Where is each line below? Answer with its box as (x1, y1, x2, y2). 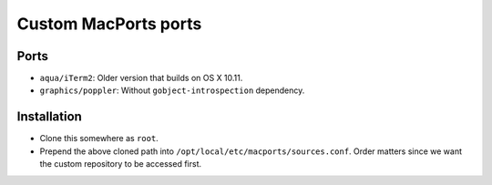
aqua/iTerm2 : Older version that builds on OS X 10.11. (39, 73, 243, 84)
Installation (16, 109, 82, 125)
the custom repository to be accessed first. (39, 159, 202, 170)
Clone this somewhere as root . (39, 133, 159, 144)
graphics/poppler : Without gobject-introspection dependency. (39, 85, 305, 96)
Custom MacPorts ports (16, 14, 202, 34)
